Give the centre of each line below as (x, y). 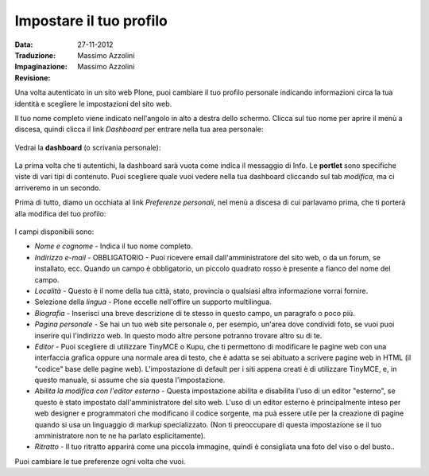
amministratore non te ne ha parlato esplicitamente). (120, 436)
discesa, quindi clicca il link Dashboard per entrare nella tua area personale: (139, 129)
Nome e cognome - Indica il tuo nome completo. (114, 246)
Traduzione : (35, 55)
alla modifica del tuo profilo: (60, 213)
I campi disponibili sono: (54, 232)
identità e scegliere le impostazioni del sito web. (93, 103)
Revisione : (33, 78)
